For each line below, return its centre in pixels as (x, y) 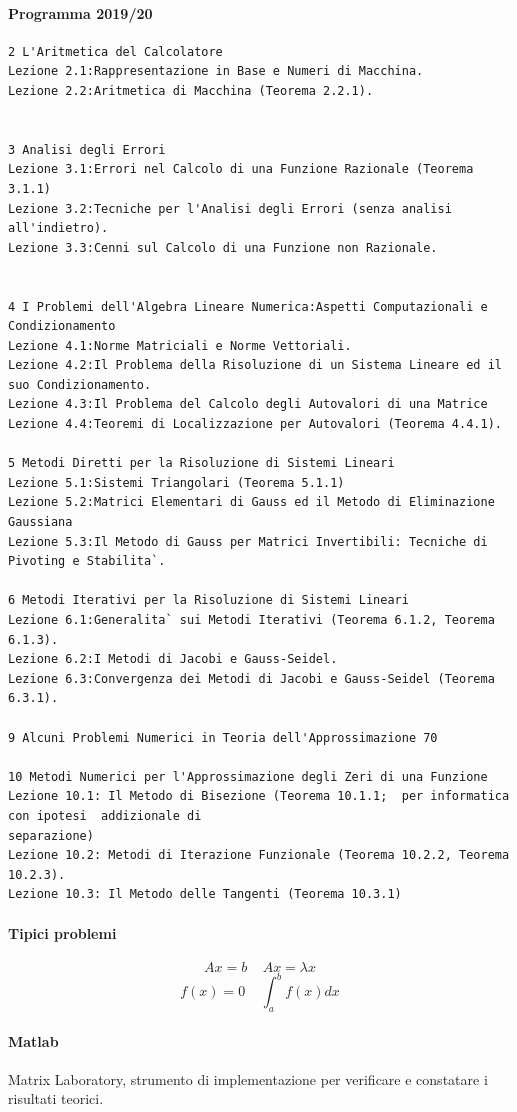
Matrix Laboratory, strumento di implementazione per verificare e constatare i (248, 1078)
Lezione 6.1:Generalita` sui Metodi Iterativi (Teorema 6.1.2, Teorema (251, 620)
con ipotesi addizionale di (105, 815)
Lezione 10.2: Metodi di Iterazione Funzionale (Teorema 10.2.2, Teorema (259, 855)
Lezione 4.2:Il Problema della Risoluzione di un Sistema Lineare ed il (255, 365)
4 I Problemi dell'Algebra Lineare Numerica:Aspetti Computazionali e (248, 306)
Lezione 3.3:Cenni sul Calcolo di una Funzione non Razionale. (223, 247)
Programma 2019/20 (80, 12)
